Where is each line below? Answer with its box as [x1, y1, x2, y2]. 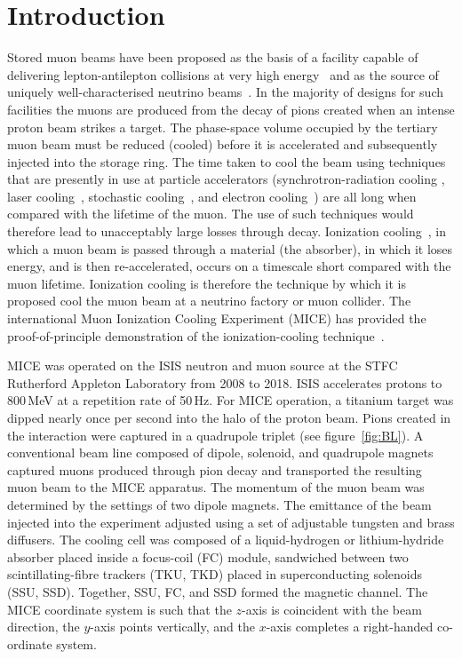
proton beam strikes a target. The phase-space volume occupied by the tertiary [7, 117, 438, 136]
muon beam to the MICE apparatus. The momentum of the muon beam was [7, 478, 425, 496]
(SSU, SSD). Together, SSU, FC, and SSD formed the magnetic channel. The [7, 582, 428, 600]
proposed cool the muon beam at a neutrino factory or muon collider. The [7, 291, 411, 310]
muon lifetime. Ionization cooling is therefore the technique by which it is [7, 274, 407, 292]
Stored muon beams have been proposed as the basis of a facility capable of [7, 48, 418, 67]
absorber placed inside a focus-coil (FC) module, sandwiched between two [7, 547, 409, 566]
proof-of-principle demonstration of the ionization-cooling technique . [7, 326, 385, 345]
